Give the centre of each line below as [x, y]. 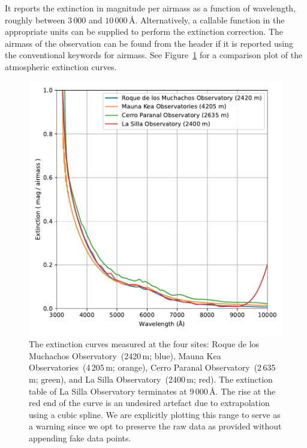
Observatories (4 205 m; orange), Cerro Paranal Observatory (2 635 [152, 367]
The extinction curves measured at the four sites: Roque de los [144, 344]
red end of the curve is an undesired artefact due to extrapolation [149, 403]
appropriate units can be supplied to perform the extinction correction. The [144, 31]
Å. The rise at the [243, 391]
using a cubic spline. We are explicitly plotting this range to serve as [155, 414]
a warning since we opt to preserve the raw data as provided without [155, 426]
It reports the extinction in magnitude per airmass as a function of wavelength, [151, 8]
